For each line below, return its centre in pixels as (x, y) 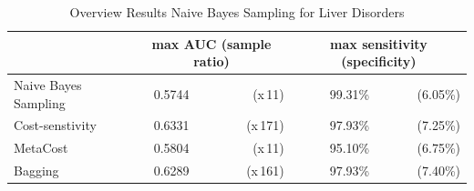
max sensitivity (379, 43)
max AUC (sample (211, 43)
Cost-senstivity (55, 125)
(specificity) (379, 61)
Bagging (36, 171)
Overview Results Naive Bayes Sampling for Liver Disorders (237, 12)
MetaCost (41, 148)
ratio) (211, 61)
